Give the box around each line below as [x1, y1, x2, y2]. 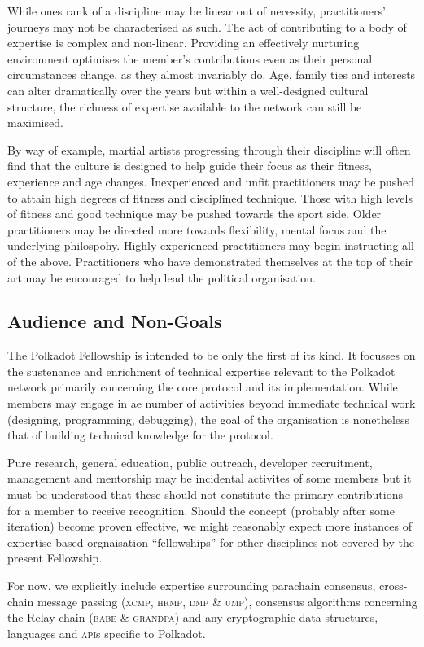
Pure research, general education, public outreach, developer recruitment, [7, 453, 373, 470]
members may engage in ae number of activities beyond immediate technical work [7, 395, 416, 412]
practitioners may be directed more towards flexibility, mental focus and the [7, 221, 387, 238]
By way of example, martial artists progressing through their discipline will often [7, 141, 411, 158]
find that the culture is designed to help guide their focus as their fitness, [7, 157, 372, 174]
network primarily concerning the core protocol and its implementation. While [7, 378, 398, 396]
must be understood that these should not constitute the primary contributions [7, 486, 403, 503]
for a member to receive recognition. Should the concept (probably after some [7, 501, 395, 518]
